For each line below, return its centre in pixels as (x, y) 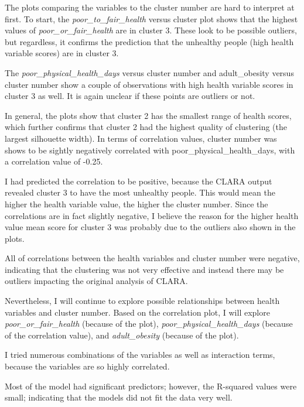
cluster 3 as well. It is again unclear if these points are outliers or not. (130, 96)
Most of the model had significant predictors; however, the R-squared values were (151, 386)
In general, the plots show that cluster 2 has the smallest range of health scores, (148, 115)
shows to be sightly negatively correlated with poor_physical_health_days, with (150, 150)
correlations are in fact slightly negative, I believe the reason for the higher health (152, 215)
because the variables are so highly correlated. (87, 366)
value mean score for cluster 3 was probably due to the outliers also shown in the (150, 227)
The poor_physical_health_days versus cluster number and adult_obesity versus (149, 72)
